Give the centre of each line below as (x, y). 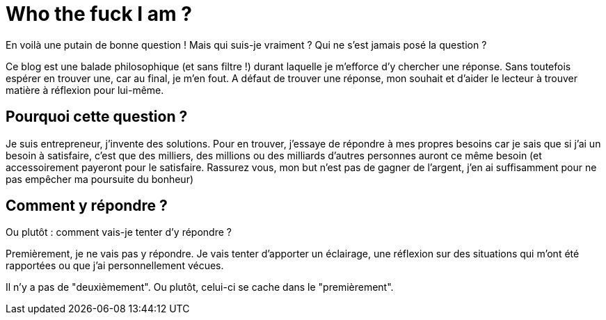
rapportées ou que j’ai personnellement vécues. (115, 266)
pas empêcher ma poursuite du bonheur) (100, 179)
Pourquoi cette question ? (97, 117)
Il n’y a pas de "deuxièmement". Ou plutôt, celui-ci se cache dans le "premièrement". (200, 287)
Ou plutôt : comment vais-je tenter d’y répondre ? (119, 232)
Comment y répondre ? (87, 206)
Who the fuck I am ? (99, 14)
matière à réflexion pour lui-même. (85, 90)
